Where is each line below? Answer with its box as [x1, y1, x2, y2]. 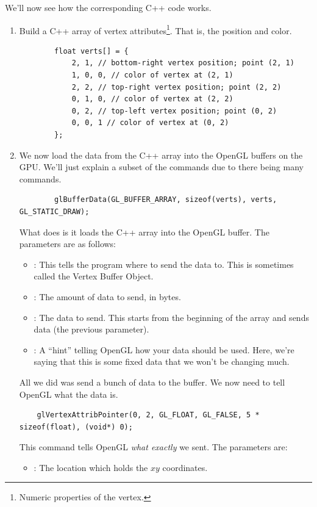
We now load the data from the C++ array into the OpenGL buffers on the [19, 148, 303, 161]
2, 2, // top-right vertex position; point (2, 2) [71, 82, 282, 92]
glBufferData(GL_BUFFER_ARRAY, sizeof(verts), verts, [54, 195, 277, 204]
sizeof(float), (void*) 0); [19, 422, 133, 431]
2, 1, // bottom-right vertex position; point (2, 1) [71, 59, 294, 68]
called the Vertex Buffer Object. [34, 270, 154, 282]
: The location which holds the [34, 461, 148, 473]
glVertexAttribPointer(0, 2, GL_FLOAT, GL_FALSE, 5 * [37, 411, 260, 420]
